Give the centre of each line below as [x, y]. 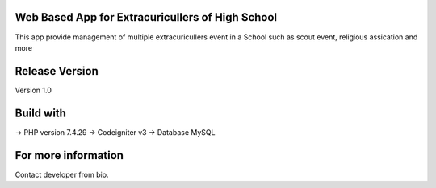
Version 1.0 [33, 90]
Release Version [57, 71]
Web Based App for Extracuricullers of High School [146, 17]
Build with [40, 113]
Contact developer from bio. [62, 174]
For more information [69, 155]
